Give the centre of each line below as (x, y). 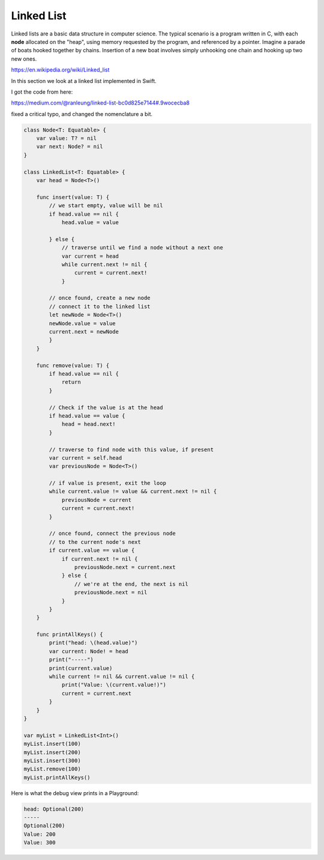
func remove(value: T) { (73, 365)
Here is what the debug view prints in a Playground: (75, 793)
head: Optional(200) (54, 809)
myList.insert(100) (52, 744)
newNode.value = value (82, 323)
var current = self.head (85, 458)
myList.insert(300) (52, 761)
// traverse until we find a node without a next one (142, 248)
